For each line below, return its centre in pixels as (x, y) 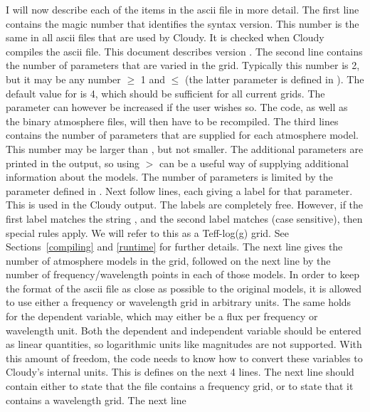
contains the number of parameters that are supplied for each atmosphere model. (182, 135)
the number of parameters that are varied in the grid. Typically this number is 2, (183, 65)
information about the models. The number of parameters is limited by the (169, 177)
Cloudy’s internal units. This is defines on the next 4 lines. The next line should (180, 372)
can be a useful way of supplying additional (254, 163)
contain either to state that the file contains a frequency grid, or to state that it (180, 386)
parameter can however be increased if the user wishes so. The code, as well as (177, 107)
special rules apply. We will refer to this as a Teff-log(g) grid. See (147, 232)
